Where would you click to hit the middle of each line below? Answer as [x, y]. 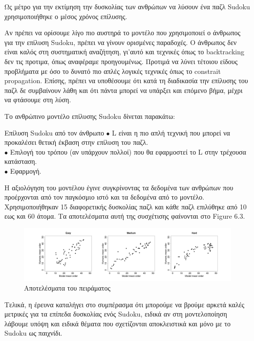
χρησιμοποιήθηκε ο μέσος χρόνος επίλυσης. [66, 16]
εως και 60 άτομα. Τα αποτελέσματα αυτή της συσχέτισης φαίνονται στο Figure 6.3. [125, 216]
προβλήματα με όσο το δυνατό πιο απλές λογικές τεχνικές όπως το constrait [113, 71]
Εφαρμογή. [26, 170]
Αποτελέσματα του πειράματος [67, 287]
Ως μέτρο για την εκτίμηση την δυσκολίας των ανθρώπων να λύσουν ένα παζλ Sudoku [127, 6]
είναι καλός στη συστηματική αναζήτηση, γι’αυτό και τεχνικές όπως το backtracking [124, 52]
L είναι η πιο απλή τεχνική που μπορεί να [171, 132]
